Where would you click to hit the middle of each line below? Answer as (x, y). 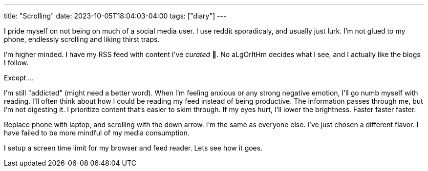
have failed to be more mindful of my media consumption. (97, 133)
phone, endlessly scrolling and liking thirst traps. (82, 39)
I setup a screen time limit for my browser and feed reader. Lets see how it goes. (133, 148)
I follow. (16, 63)
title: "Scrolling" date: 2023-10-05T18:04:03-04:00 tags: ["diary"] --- (115, 16)
